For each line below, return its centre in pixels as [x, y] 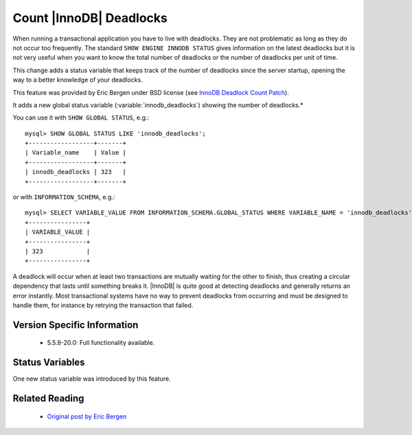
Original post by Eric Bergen [87, 416]
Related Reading [48, 399]
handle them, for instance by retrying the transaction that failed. [103, 305]
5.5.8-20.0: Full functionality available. [101, 343]
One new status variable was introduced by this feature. [92, 379]
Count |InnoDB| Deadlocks [90, 18]
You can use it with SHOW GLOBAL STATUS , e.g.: [81, 118]
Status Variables [49, 362]
